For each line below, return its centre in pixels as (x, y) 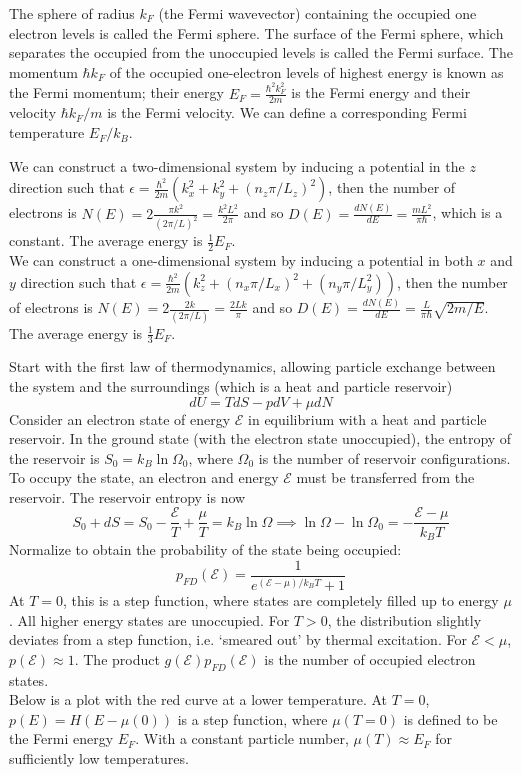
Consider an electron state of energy (120, 418)
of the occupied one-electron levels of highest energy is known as (306, 71)
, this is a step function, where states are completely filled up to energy (281, 600)
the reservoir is (54, 457)
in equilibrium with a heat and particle (367, 418)
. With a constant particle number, (242, 738)
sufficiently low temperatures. (99, 758)
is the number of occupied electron (370, 658)
